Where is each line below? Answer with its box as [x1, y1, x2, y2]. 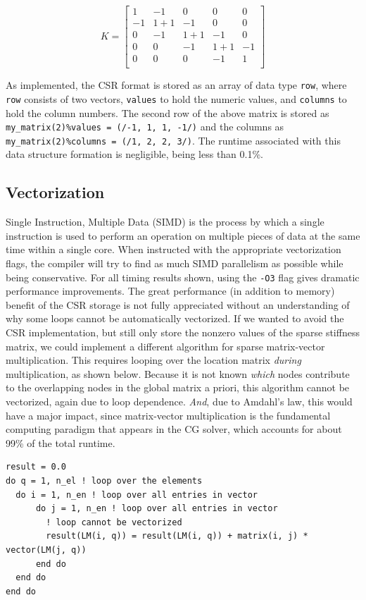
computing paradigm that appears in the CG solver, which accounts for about [6, 422, 342, 436]
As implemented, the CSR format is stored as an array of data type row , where [6, 78, 347, 92]
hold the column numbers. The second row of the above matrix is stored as [6, 105, 329, 120]
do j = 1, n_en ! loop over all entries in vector [35, 503, 278, 514]
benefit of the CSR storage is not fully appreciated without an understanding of [6, 297, 350, 312]
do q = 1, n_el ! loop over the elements [6, 475, 203, 486]
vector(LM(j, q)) [6, 544, 87, 555]
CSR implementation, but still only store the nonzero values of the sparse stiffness [6, 325, 360, 340]
